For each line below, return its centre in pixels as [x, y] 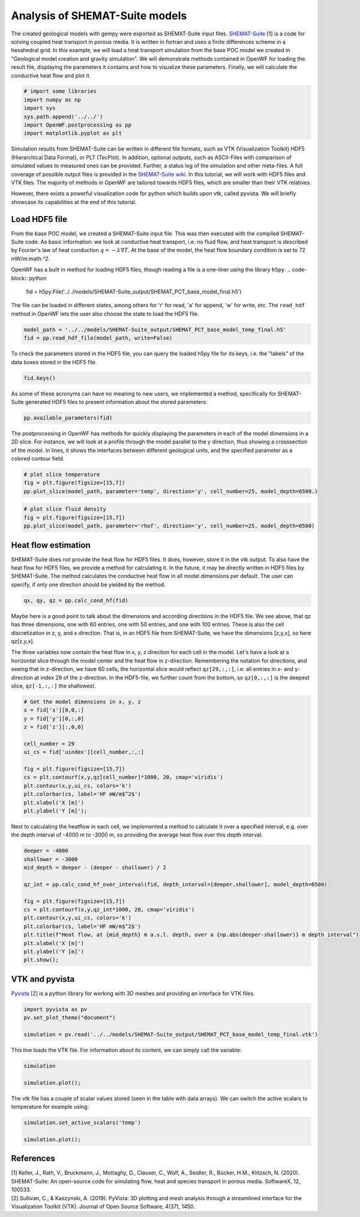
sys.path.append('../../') [63, 116]
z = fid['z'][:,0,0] [54, 727]
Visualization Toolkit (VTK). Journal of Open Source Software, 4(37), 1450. [103, 1207]
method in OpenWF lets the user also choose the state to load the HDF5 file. [105, 314]
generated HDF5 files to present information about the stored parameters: [116, 401]
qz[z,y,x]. [23, 641]
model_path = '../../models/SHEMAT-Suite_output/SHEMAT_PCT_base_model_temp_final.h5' [155, 329]
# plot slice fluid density [65, 509]
